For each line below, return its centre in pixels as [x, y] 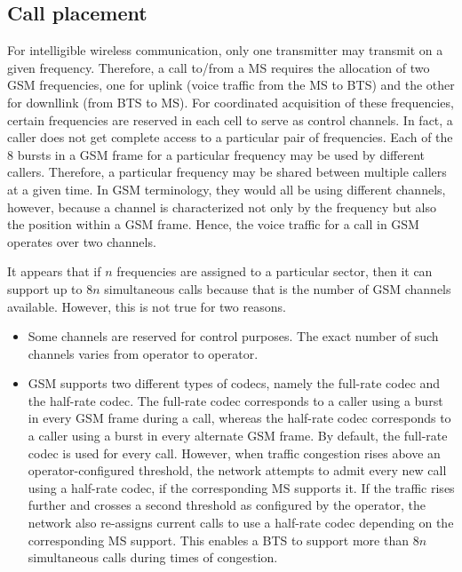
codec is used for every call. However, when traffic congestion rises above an [234, 453]
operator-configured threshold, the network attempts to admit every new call [237, 470]
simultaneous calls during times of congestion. [153, 557]
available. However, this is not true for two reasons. [147, 306]
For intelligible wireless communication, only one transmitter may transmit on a [225, 50]
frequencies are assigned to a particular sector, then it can [275, 271]
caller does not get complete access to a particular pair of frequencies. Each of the [230, 137]
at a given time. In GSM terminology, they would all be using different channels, [227, 189]
